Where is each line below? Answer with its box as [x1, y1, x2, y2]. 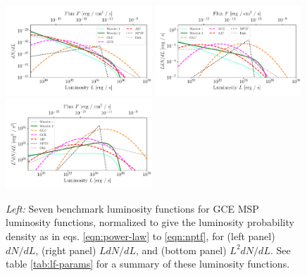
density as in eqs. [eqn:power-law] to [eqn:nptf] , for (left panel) [6, 229, 275, 244]
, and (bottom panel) [135, 242, 227, 257]
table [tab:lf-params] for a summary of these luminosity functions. [6, 256, 290, 271]
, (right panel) [35, 242, 96, 257]
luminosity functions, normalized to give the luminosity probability [6, 215, 294, 230]
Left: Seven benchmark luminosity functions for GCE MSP [6, 201, 259, 215]
